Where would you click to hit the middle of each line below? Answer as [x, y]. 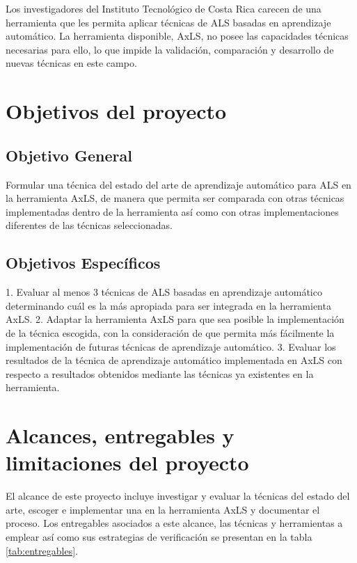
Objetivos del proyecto [116, 111]
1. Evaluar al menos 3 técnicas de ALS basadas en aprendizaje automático [164, 292]
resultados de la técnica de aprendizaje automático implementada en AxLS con [174, 360]
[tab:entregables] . [42, 550]
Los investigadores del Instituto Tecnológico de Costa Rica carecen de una [164, 8]
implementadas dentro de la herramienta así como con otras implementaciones [172, 211]
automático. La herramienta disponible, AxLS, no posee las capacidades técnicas [177, 36]
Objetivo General [69, 155]
